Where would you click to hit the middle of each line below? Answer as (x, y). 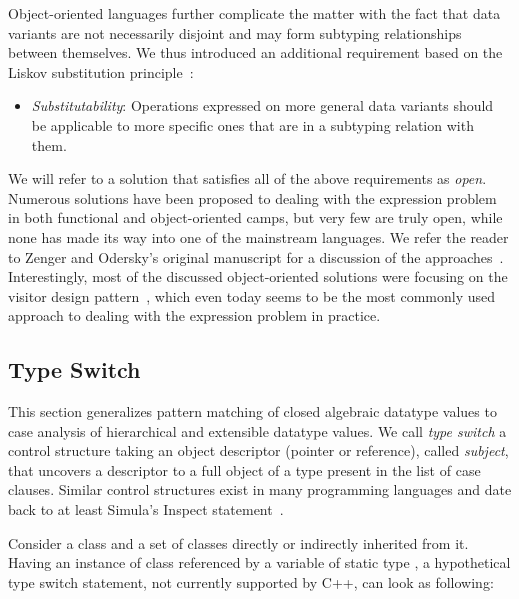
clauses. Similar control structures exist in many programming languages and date (260, 489)
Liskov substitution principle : (101, 71)
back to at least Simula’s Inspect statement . (146, 509)
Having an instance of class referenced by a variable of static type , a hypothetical (259, 562)
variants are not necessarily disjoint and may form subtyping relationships (235, 32)
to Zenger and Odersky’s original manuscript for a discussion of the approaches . (256, 256)
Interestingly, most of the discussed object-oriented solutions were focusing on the (258, 276)
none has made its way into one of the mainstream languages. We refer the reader (258, 236)
